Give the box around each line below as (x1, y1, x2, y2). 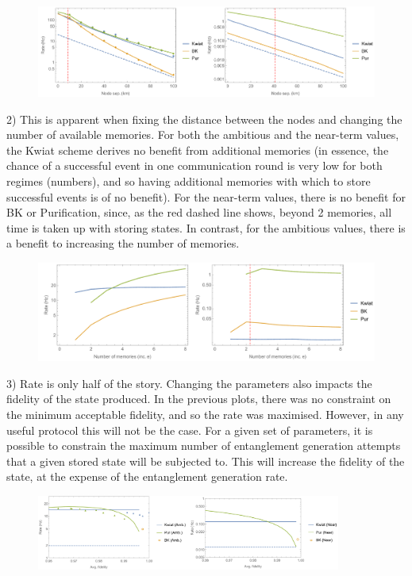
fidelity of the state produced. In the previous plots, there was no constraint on (6, 390, 391, 407)
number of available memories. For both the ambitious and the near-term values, (6, 126, 399, 143)
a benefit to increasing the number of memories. (6, 235, 240, 252)
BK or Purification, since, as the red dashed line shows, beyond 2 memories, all (6, 204, 392, 221)
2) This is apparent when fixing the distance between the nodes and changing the (6, 110, 402, 127)
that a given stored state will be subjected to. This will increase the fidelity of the (6, 452, 405, 469)
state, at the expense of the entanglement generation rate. (6, 468, 288, 485)
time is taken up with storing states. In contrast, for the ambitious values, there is (6, 219, 406, 236)
